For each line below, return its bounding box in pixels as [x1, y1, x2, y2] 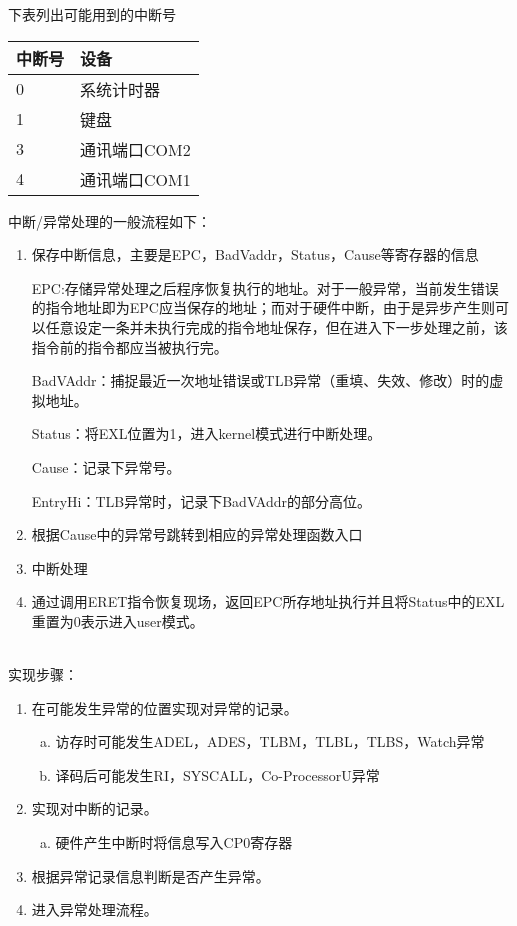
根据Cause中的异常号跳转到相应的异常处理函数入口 [31, 524, 363, 545]
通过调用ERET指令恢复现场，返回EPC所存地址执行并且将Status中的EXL [31, 591, 505, 612]
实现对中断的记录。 [31, 798, 158, 819]
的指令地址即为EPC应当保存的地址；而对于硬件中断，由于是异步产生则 [31, 297, 495, 318]
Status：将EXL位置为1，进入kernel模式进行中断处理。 [31, 423, 382, 444]
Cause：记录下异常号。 [31, 456, 181, 477]
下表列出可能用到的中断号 [8, 4, 176, 24]
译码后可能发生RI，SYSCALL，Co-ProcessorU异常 [55, 764, 380, 785]
